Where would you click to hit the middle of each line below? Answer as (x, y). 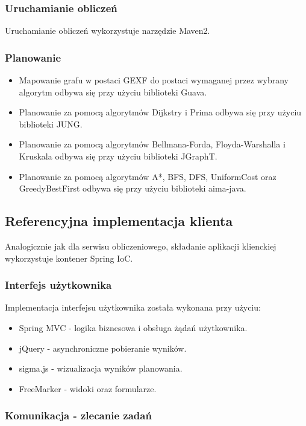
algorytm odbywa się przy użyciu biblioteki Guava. (113, 92)
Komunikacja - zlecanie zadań (78, 415)
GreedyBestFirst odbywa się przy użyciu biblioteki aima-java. (133, 188)
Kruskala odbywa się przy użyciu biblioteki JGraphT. (118, 156)
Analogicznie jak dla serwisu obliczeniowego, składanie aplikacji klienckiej (141, 246)
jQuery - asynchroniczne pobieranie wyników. (103, 348)
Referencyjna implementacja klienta (119, 221)
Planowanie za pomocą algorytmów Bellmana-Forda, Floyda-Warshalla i (152, 144)
